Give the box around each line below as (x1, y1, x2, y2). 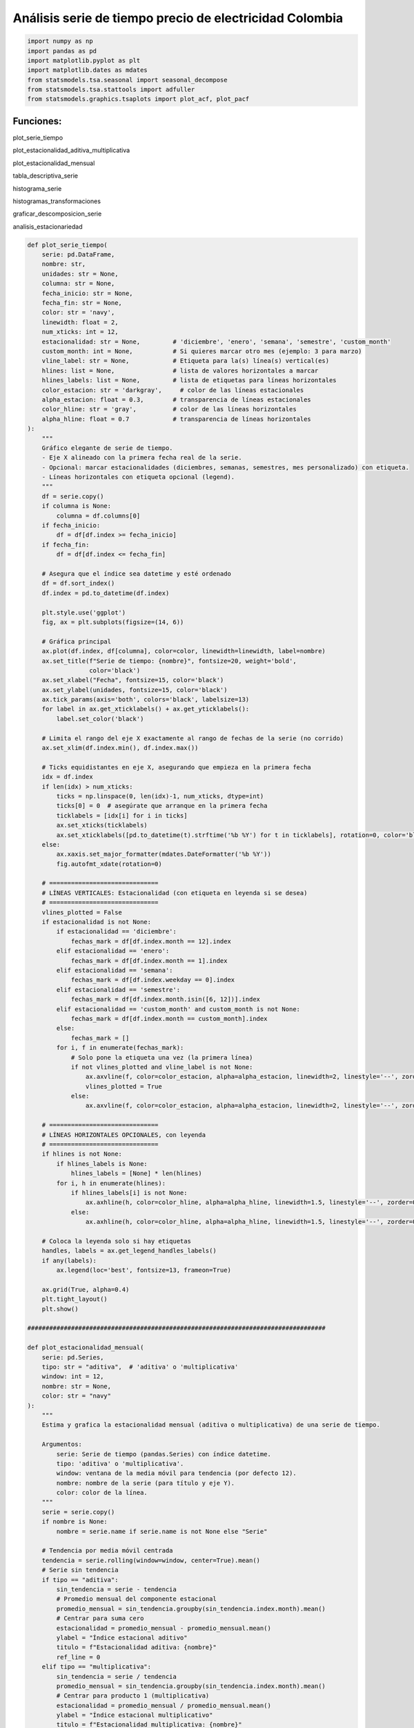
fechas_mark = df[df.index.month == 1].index (70, 957, 228, 964)
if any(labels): (41, 1257, 97, 1264)
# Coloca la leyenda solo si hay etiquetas (41, 1237, 191, 1245)
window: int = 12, (41, 1373, 104, 1380)
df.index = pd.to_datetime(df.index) (41, 589, 170, 597)
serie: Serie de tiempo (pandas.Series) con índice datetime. (56, 1450, 272, 1458)
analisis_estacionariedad (12, 222, 83, 231)
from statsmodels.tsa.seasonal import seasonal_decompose (27, 76, 228, 84)
